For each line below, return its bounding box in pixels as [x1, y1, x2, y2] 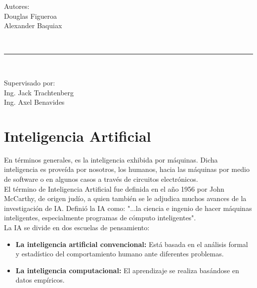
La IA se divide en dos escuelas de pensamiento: [4, 222, 150, 233]
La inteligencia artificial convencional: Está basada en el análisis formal [15, 239, 248, 249]
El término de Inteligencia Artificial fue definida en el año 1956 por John [4, 183, 224, 194]
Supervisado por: [4, 77, 55, 87]
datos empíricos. [15, 275, 65, 285]
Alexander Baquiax [4, 20, 62, 31]
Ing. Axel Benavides [4, 97, 65, 107]
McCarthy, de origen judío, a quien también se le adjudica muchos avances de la [4, 193, 247, 204]
